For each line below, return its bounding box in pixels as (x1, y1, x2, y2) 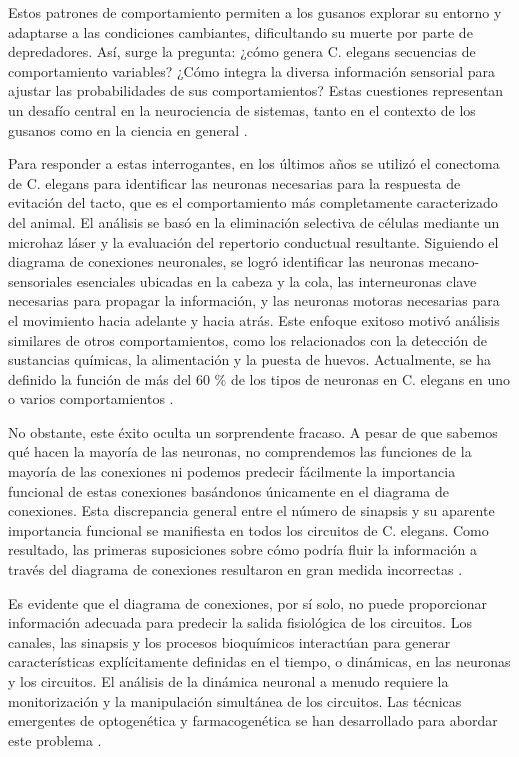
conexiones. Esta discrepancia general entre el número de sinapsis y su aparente (8, 500, 495, 521)
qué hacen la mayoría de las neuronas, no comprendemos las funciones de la (8, 441, 472, 462)
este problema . (8, 729, 102, 750)
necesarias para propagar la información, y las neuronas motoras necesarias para (8, 290, 500, 311)
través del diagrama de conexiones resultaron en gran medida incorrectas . (8, 559, 463, 580)
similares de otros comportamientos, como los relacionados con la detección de (8, 329, 487, 350)
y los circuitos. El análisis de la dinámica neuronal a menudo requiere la (8, 671, 449, 691)
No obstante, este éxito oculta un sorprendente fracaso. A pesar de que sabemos (8, 421, 498, 442)
